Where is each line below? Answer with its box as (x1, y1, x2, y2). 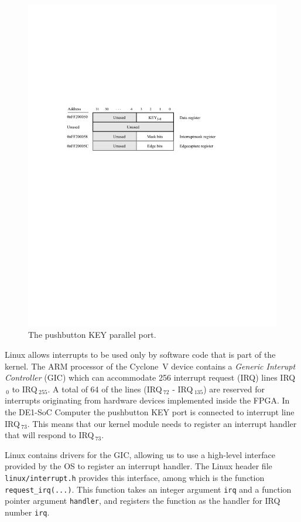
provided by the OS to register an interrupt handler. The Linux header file (5, 460, 272, 472)
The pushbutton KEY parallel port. (28, 328, 156, 341)
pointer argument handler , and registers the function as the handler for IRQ (5, 494, 281, 507)
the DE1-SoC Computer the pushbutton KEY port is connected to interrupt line (5, 406, 295, 418)
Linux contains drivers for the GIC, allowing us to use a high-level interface (5, 448, 275, 460)
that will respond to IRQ (5, 429, 94, 441)
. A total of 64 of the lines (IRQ (47, 382, 162, 395)
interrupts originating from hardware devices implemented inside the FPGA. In (5, 394, 290, 406)
